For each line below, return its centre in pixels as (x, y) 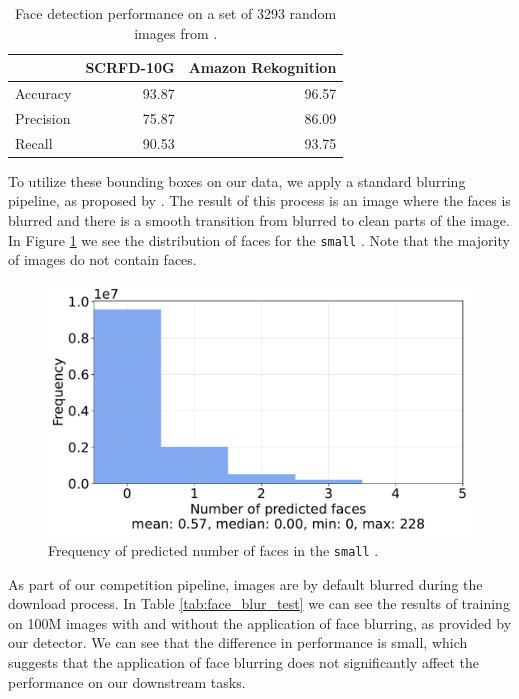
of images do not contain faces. (102, 259)
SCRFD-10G (130, 67)
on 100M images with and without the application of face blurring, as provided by (260, 622)
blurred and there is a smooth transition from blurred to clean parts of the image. (259, 220)
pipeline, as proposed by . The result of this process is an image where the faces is (259, 200)
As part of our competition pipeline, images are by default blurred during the (245, 583)
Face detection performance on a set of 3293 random (176, 13)
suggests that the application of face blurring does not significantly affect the (244, 662)
